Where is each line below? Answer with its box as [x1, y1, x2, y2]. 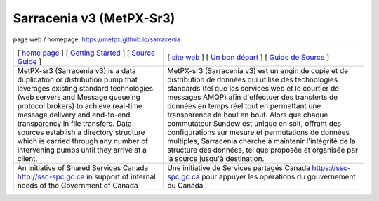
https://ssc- [312, 162, 351, 172]
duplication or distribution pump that [17, 74, 138, 84]
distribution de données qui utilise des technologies [167, 74, 338, 84]
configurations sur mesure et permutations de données [167, 127, 350, 137]
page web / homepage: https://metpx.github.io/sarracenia [13, 35, 181, 44]
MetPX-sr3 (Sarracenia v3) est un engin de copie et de [167, 65, 349, 75]
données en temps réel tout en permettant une [167, 100, 321, 110]
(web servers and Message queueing [17, 92, 140, 102]
